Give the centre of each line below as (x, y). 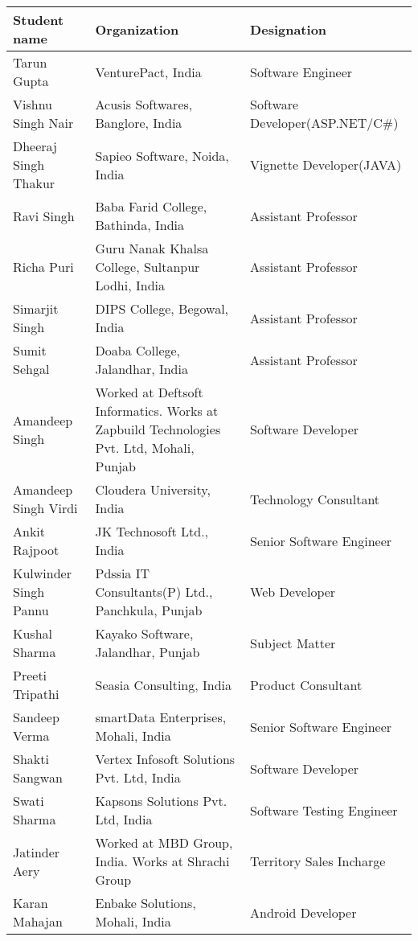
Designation (289, 29)
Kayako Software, (144, 633)
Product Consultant (306, 684)
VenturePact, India (148, 72)
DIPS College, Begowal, (162, 308)
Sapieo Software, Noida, (162, 155)
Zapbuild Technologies (158, 429)
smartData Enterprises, (161, 717)
